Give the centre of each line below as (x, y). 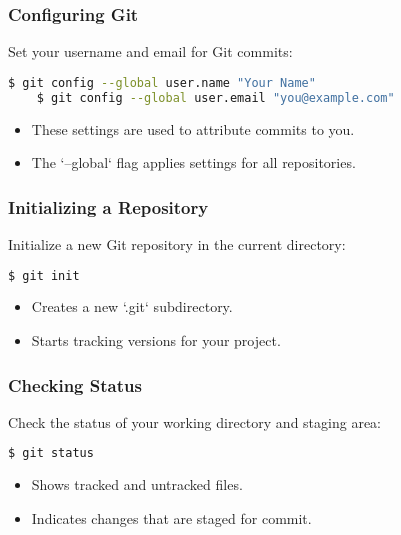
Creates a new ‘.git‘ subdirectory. (132, 306)
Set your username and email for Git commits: (150, 51)
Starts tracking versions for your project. (156, 340)
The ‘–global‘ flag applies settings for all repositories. (193, 162)
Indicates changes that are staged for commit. (171, 517)
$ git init (44, 275)
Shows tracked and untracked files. (137, 484)
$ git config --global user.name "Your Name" (162, 82)
